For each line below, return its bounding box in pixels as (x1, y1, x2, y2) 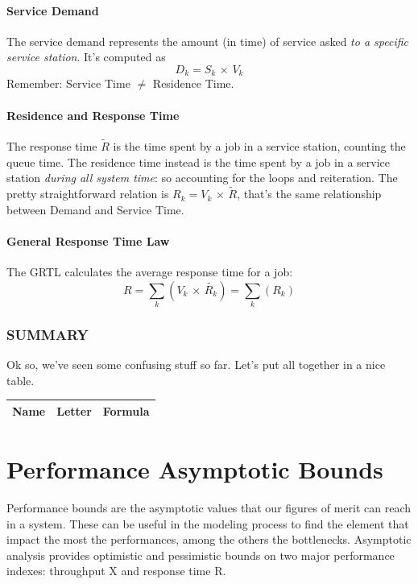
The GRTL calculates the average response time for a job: (6, 263, 293, 280)
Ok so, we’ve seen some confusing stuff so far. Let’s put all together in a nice (6, 356, 386, 373)
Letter (56, 402, 92, 419)
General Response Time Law (6, 232, 170, 249)
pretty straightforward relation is (6, 185, 169, 202)
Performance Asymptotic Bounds (6, 453, 383, 486)
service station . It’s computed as (6, 48, 166, 65)
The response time (6, 138, 97, 155)
